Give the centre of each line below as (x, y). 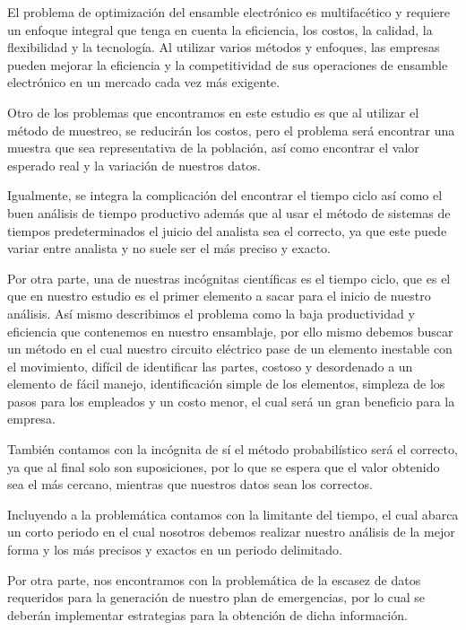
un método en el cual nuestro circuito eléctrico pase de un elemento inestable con (230, 349)
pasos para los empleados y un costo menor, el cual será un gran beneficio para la (231, 401)
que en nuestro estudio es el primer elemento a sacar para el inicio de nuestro (219, 296)
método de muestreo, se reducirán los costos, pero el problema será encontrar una (231, 130)
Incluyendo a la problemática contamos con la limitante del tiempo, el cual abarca (233, 514)
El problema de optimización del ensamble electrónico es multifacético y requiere (229, 12)
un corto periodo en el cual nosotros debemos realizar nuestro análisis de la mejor (231, 532)
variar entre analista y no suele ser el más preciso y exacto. (169, 248)
